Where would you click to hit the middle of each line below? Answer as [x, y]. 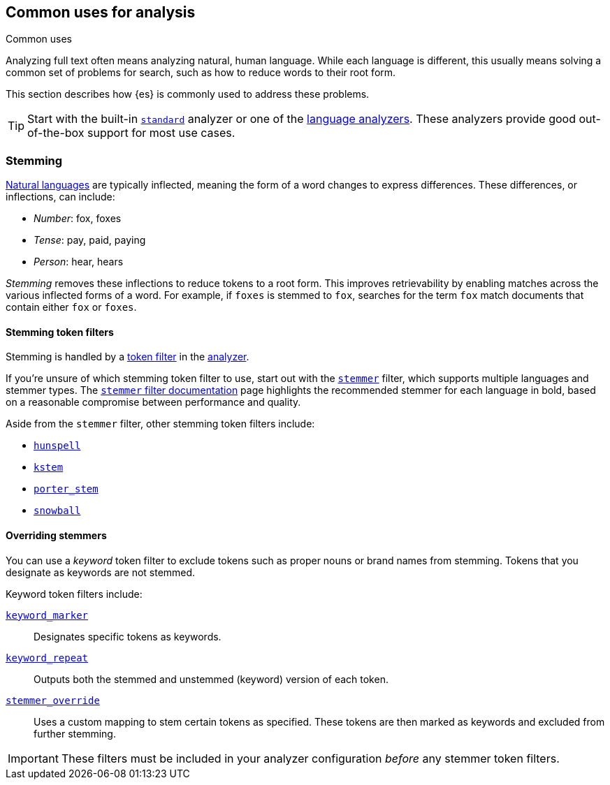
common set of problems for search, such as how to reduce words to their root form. [201, 73]
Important [33, 758]
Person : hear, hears [79, 262]
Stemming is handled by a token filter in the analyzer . [128, 357]
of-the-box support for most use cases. [131, 133]
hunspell [57, 446]
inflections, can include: [60, 197]
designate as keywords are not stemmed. [101, 572]
